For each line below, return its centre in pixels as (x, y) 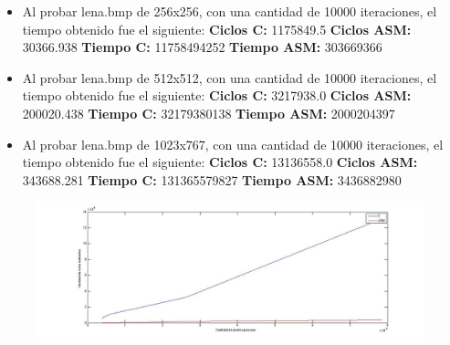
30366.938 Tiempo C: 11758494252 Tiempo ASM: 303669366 (202, 47)
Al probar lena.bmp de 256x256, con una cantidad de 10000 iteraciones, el (230, 11)
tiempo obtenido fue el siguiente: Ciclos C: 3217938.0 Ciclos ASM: (217, 95)
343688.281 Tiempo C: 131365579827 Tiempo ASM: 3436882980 (212, 179)
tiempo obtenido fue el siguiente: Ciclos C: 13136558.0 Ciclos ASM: (220, 162)
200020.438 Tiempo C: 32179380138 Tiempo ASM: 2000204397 (209, 113)
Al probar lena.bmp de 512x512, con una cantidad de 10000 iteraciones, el (230, 77)
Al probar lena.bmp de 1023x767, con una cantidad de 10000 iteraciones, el (233, 144)
